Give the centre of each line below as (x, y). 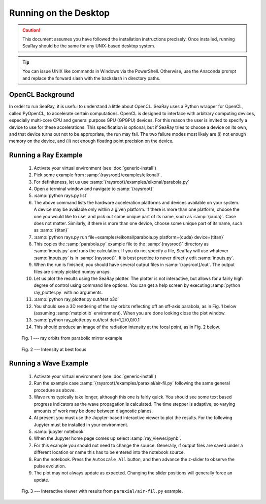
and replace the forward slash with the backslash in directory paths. (91, 78)
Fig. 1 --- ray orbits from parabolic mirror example (72, 338)
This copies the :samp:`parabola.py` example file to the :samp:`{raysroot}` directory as (121, 244)
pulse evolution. (50, 466)
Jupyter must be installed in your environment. (81, 425)
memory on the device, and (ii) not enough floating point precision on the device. (91, 141)
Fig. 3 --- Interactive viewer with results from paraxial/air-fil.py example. (102, 491)
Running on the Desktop (59, 13)
